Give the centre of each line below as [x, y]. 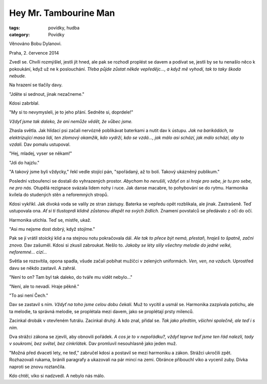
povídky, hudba [64, 28]
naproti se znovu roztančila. [38, 367]
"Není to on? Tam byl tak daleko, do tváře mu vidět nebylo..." [71, 277]
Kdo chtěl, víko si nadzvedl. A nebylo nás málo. [57, 376]
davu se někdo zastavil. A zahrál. [43, 268]
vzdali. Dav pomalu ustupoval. [40, 144]
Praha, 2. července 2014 [34, 53]
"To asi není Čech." [29, 296]
